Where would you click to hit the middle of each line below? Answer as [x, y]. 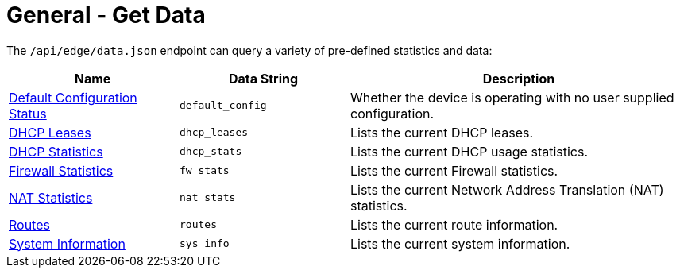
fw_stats [205, 171]
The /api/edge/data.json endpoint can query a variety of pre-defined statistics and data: [249, 50]
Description [519, 78]
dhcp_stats [211, 152]
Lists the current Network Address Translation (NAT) [507, 189]
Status [28, 113]
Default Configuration [73, 97]
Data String [263, 78]
